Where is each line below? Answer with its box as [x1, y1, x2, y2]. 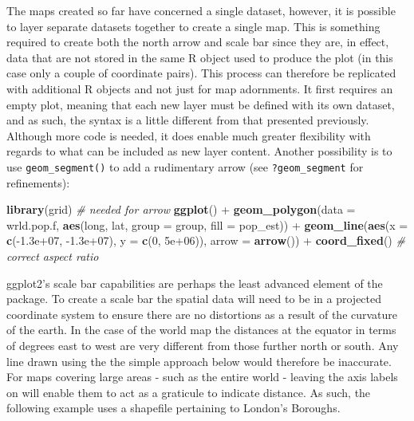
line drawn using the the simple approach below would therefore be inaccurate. [6, 352, 392, 369]
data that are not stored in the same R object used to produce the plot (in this [6, 49, 393, 65]
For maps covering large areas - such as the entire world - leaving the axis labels [6, 368, 398, 385]
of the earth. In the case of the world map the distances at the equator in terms [6, 321, 396, 338]
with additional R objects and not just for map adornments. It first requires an [6, 80, 393, 96]
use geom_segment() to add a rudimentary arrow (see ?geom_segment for [6, 158, 364, 175]
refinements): [6, 174, 70, 191]
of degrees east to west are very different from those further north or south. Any [6, 336, 399, 353]
